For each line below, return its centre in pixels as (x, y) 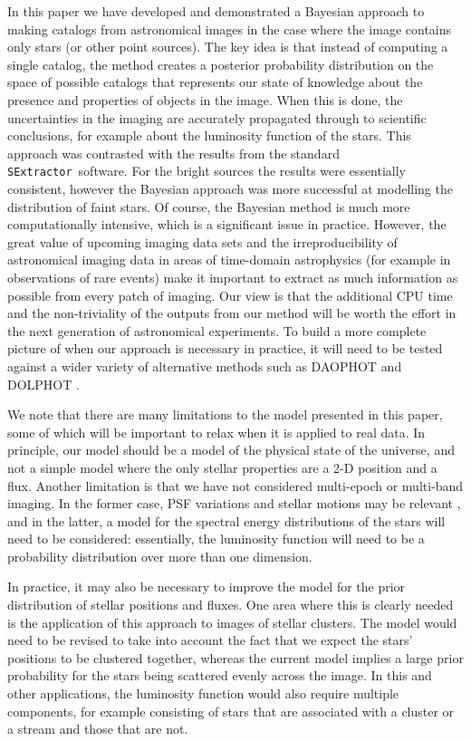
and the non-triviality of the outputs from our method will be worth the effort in (232, 313)
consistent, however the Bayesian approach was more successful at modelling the (230, 188)
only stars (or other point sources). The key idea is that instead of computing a (228, 47)
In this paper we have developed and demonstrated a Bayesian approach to (216, 11)
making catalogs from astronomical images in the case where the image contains (230, 29)
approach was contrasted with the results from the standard (173, 153)
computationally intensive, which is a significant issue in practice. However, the (227, 224)
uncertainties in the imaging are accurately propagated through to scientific (217, 117)
